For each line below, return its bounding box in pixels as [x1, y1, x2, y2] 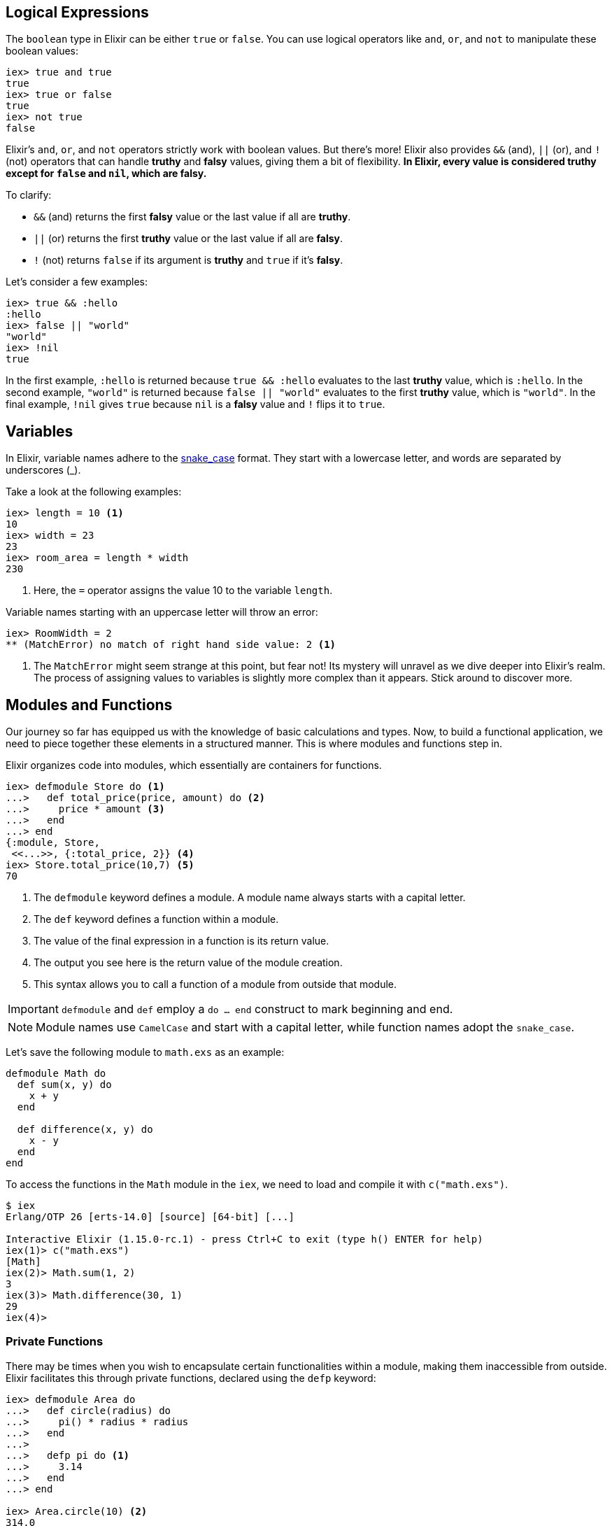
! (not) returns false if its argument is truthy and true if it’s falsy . [34, 254, 343, 267]
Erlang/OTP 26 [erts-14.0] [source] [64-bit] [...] [6, 1211, 295, 1223]
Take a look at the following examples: [6, 486, 182, 498]
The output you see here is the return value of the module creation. [34, 956, 343, 969]
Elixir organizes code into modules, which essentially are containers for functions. [6, 759, 382, 772]
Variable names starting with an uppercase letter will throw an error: [6, 606, 318, 619]
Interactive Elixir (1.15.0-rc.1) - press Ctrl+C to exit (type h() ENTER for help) [6, 1234, 483, 1245]
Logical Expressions [6, 3, 149, 21]
